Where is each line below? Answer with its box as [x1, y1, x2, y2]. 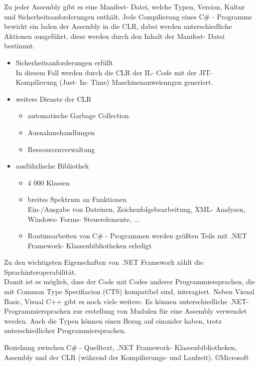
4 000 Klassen [27, 177, 70, 187]
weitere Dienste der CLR [15, 93, 92, 104]
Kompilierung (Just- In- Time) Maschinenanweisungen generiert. [15, 77, 213, 87]
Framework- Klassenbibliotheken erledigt [27, 240, 152, 250]
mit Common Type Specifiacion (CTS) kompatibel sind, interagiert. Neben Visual [4, 286, 255, 297]
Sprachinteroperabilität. [4, 266, 77, 277]
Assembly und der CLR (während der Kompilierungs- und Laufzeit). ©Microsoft [4, 352, 249, 362]
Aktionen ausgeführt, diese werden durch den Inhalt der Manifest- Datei [4, 30, 225, 41]
